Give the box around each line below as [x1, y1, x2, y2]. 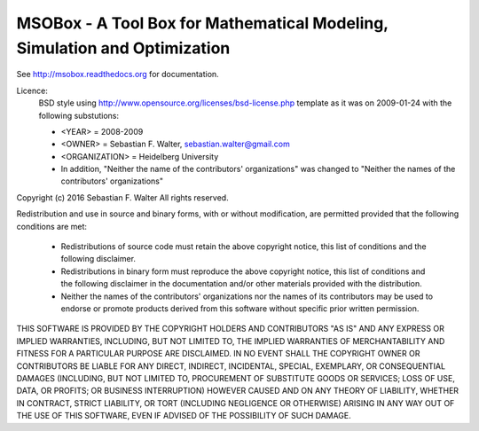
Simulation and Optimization [16, 38, 231, 58]
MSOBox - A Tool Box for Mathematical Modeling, [16, 13, 389, 33]
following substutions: [38, 110, 120, 121]
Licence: [16, 85, 48, 96]
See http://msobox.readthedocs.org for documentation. [16, 69, 219, 80]
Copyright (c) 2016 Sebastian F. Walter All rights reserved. [16, 192, 230, 203]
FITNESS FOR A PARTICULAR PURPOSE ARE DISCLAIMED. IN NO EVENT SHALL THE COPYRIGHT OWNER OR [16, 349, 420, 359]
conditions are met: [16, 221, 88, 231]
